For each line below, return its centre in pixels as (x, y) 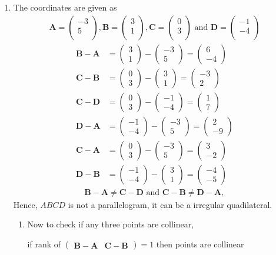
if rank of (44, 244)
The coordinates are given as (65, 7)
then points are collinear (200, 244)
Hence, (25, 204)
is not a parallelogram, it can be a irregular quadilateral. (170, 204)
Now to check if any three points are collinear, (111, 224)
